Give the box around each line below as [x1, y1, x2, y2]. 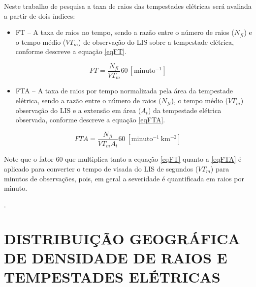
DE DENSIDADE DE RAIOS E [4, 247, 227, 267]
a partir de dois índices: [4, 10, 75, 21]
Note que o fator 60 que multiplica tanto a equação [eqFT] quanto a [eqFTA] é [4, 154, 242, 164]
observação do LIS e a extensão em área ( [15, 105, 141, 115]
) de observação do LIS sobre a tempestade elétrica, [78, 36, 234, 47]
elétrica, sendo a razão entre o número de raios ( [15, 95, 161, 106]
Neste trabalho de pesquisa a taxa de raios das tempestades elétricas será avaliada [4, 1, 252, 11]
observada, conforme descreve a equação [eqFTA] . [15, 115, 165, 125]
